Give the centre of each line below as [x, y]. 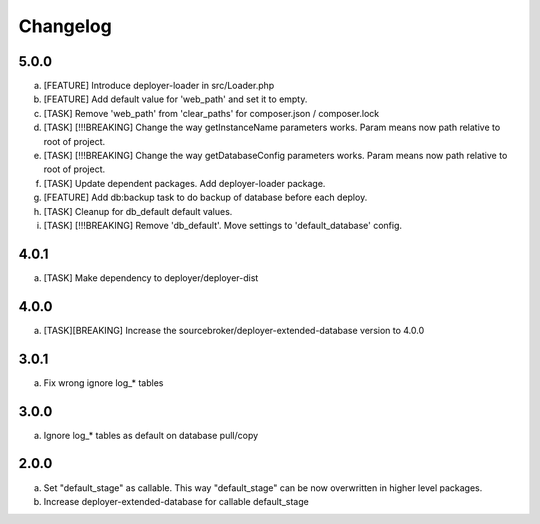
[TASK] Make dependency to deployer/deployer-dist [151, 277]
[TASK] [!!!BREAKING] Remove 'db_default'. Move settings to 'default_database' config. [223, 225]
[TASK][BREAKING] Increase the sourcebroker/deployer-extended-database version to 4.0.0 [234, 330]
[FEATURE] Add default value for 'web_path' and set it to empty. [175, 99]
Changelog [65, 26]
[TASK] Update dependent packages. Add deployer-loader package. [184, 183]
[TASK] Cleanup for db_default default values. [138, 211]
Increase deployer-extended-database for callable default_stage [176, 501]
